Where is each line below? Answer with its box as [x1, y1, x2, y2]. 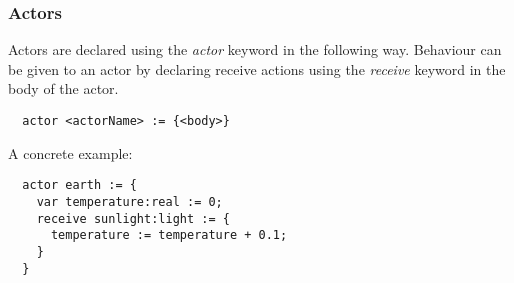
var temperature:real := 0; [36, 194, 223, 209]
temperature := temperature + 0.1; [50, 228, 288, 243]
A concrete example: [8, 142, 133, 163]
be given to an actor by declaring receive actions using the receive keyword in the [8, 58, 506, 79]
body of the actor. [8, 78, 119, 99]
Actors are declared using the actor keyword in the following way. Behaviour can [8, 39, 502, 60]
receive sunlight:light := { [36, 211, 230, 226]
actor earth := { [22, 178, 137, 193]
